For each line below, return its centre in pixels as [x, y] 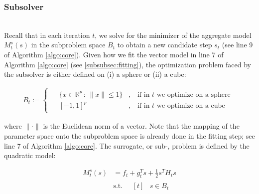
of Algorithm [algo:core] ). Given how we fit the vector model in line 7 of [114, 54]
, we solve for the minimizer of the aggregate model [173, 35]
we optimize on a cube [191, 106]
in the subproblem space [68, 45]
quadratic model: [30, 155]
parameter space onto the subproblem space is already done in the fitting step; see [129, 136]
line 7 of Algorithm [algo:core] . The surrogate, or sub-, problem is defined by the [127, 145]
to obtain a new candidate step [165, 45]
